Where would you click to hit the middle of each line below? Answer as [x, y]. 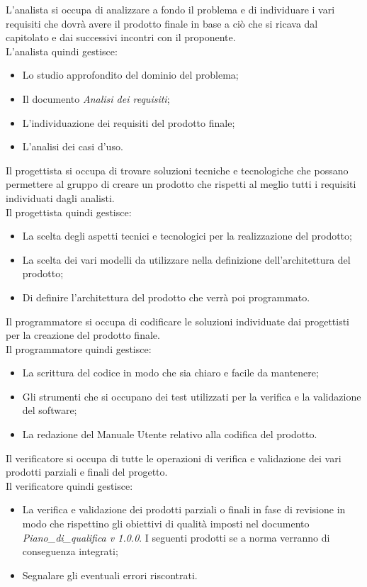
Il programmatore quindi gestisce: [79, 348]
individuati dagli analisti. [60, 197]
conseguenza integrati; [70, 551]
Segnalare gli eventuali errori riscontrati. [110, 575]
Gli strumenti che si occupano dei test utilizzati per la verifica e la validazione [192, 396]
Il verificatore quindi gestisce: [69, 485]
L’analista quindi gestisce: [62, 51]
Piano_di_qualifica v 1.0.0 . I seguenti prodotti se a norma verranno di [176, 537]
